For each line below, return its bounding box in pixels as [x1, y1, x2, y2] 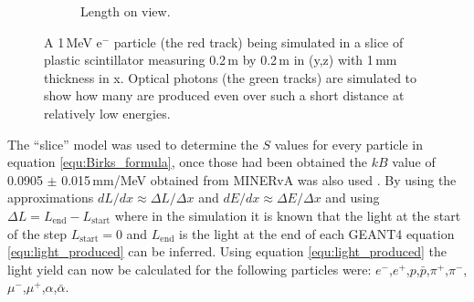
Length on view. [80, 2, 171, 20]
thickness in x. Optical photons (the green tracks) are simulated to [44, 68, 417, 87]
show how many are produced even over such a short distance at [44, 86, 405, 105]
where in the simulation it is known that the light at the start [114, 205, 461, 224]
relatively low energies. [44, 103, 171, 122]
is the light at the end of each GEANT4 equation [179, 224, 455, 243]
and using [325, 188, 380, 207]
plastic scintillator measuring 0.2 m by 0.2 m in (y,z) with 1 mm [44, 50, 397, 69]
